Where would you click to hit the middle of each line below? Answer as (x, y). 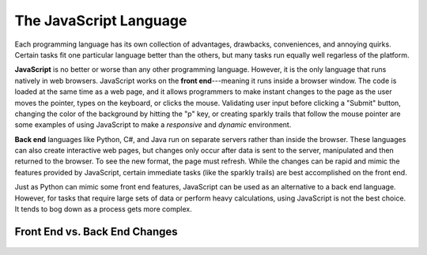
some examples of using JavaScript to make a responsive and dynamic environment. (153, 125)
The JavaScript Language (101, 21)
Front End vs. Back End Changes (96, 232)
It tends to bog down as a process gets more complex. (104, 209)
